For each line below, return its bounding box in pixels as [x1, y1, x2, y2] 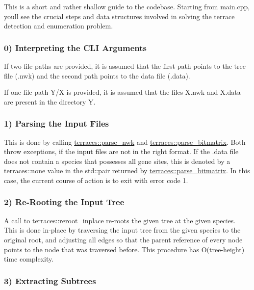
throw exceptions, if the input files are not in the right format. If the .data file [4, 146, 239, 157]
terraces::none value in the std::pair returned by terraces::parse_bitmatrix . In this [4, 165, 250, 176]
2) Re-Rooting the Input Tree [4, 196, 125, 208]
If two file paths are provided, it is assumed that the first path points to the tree [4, 61, 246, 71]
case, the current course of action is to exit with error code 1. [4, 175, 188, 185]
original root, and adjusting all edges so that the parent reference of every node [4, 234, 243, 244]
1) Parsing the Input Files [4, 117, 109, 130]
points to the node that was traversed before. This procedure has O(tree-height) [4, 244, 245, 254]
